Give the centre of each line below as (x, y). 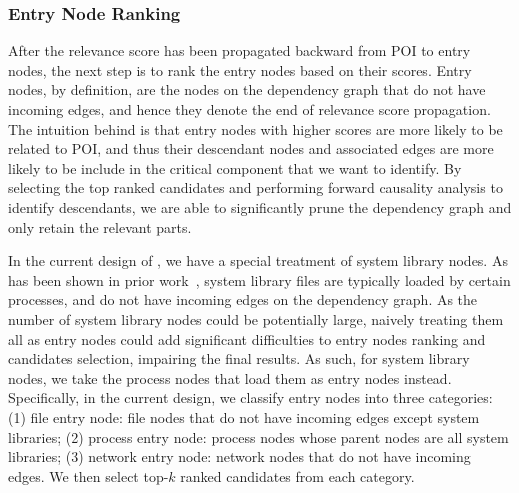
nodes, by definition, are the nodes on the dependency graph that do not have (247, 89)
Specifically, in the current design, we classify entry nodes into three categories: (250, 397)
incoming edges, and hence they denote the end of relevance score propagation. (249, 109)
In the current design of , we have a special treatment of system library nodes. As (258, 260)
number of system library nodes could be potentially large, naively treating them (256, 318)
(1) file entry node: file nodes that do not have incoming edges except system (244, 416)
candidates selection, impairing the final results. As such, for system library (239, 358)
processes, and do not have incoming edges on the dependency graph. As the (243, 299)
